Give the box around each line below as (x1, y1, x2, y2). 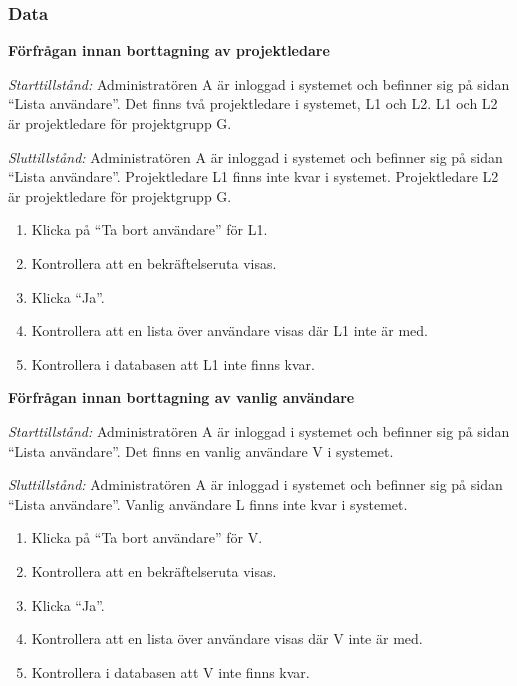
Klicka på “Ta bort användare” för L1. (31, 219, 268, 240)
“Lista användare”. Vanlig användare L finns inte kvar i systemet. (8, 493, 408, 514)
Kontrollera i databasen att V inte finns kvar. (31, 661, 310, 682)
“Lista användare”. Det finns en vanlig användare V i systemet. (8, 440, 394, 461)
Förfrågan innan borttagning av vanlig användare (8, 387, 355, 408)
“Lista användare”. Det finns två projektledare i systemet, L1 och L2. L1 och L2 (8, 93, 498, 114)
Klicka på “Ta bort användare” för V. (31, 527, 263, 548)
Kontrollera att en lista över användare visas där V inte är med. (31, 628, 423, 649)
